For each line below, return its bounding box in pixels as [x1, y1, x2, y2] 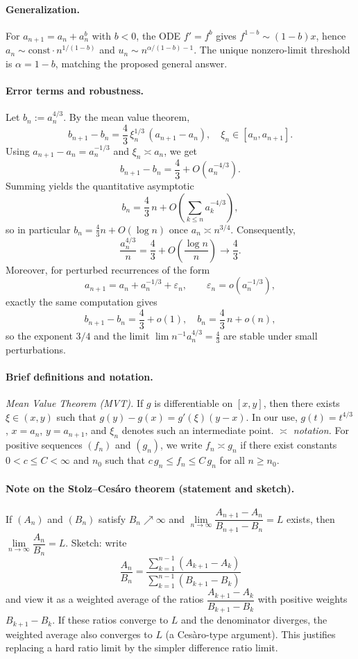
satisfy [98, 511, 126, 526]
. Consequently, [230, 222, 296, 236]
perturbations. [6, 342, 66, 356]
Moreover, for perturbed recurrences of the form [6, 262, 210, 276]
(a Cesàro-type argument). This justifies [165, 626, 336, 641]
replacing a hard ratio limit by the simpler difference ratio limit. [6, 640, 278, 655]
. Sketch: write [65, 535, 127, 550]
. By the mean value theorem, [63, 110, 190, 124]
